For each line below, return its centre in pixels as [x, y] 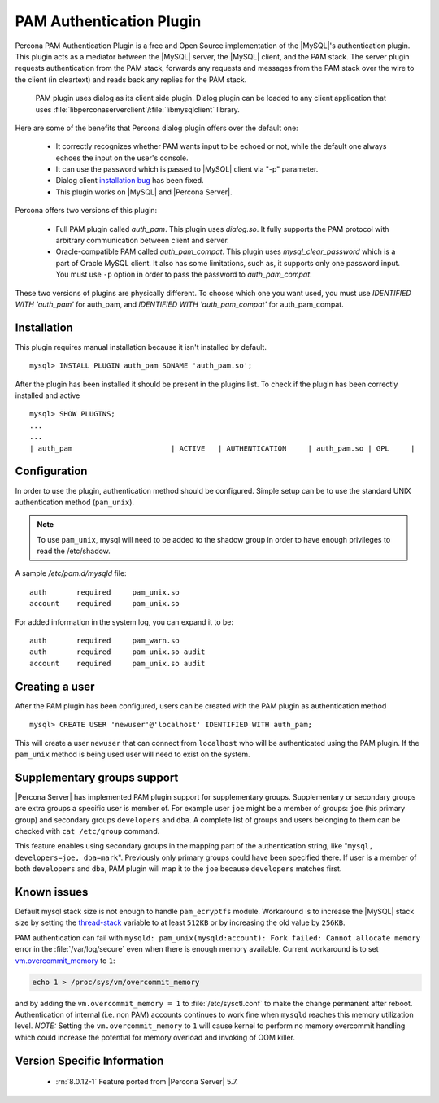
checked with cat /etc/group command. [87, 831]
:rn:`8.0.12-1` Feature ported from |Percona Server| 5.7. [147, 1082]
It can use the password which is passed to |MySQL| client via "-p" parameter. [187, 169]
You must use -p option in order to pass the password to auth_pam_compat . [184, 275]
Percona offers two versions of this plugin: [86, 211]
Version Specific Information [89, 1060]
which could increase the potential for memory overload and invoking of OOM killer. [155, 1037]
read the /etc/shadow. [74, 551]
